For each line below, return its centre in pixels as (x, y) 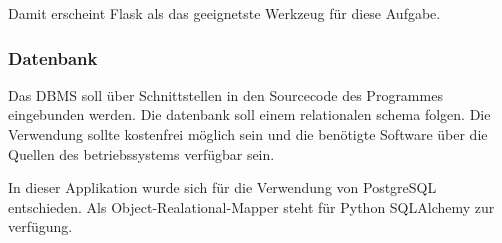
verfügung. (40, 226)
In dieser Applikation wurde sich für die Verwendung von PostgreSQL (222, 187)
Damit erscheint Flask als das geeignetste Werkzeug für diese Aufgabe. (224, 13)
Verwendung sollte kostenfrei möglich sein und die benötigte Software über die (248, 134)
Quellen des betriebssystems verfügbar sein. (141, 153)
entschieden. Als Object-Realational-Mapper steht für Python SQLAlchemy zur (251, 206)
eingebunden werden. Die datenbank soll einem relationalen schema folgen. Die (249, 114)
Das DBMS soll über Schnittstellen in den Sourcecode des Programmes (225, 94)
